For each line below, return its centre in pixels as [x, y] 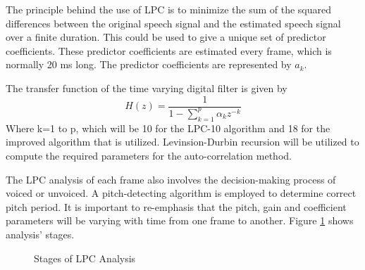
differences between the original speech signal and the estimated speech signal [173, 23]
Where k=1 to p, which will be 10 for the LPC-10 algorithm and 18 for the [168, 128]
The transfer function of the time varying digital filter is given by [147, 88]
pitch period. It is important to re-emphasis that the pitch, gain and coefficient [176, 206]
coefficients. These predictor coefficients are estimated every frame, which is [169, 50]
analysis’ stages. [40, 234]
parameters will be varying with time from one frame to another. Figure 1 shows [180, 220]
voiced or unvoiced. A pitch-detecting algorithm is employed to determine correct [181, 193]
